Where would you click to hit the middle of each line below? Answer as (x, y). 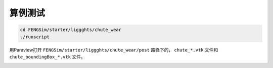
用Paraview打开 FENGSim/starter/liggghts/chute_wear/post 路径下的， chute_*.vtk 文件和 (114, 49)
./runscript (35, 37)
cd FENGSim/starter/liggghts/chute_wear (71, 30)
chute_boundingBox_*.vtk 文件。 (47, 56)
